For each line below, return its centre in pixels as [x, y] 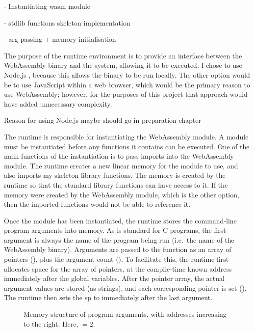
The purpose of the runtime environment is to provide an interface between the [123, 55]
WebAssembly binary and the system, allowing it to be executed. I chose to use [123, 65]
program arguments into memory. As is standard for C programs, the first [115, 230]
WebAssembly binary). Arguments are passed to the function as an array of [118, 249]
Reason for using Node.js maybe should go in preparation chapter [103, 120]
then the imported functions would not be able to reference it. [97, 204]
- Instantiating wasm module [47, 6]
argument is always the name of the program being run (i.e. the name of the [119, 239]
